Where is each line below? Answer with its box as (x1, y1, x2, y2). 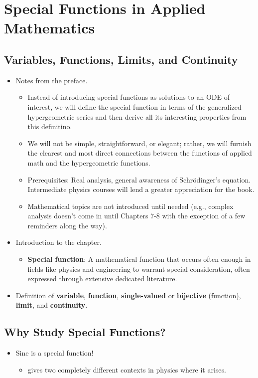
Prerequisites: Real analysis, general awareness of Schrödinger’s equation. (27, 174, 251, 185)
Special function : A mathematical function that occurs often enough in (27, 254, 251, 264)
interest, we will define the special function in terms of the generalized (27, 101, 242, 112)
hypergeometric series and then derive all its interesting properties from (27, 111, 247, 122)
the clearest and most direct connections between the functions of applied (27, 148, 252, 158)
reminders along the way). (27, 220, 107, 230)
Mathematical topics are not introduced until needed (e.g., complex (27, 200, 234, 211)
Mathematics (4, 17, 95, 38)
